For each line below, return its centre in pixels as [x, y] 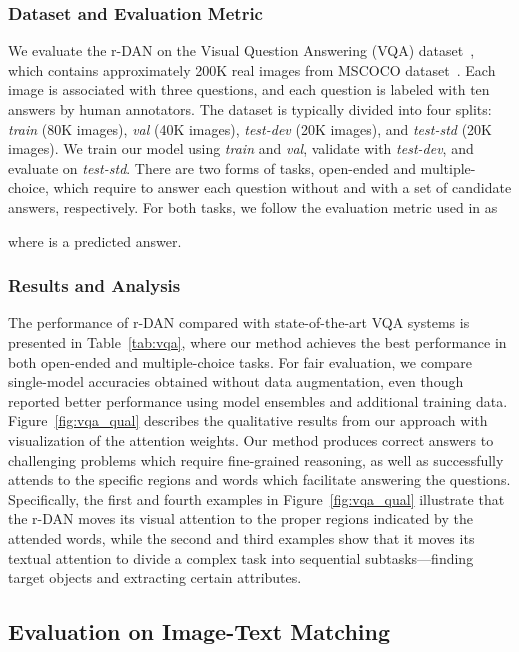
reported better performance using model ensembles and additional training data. [258, 400]
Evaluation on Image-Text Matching [199, 631]
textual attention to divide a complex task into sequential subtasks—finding [241, 557]
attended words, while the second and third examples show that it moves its [241, 537]
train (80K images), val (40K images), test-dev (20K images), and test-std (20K [250, 128]
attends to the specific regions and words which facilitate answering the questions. [259, 479]
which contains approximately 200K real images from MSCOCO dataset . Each [252, 69]
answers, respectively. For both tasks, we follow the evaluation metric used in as [253, 206]
